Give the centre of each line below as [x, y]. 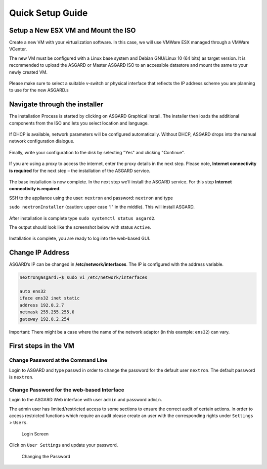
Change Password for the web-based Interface [67, 389]
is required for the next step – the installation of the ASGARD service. [80, 171]
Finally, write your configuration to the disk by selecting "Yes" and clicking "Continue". [97, 152]
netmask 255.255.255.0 [47, 312]
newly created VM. [28, 72]
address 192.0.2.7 [42, 305]
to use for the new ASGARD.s [39, 90]
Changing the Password [46, 456]
